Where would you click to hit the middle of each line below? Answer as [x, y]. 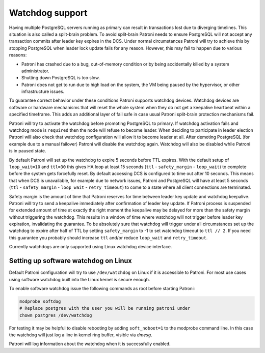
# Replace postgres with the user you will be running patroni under [105, 308]
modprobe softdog [40, 301]
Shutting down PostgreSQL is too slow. [61, 78]
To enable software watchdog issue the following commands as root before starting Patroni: [102, 288]
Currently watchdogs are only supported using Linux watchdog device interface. [91, 247]
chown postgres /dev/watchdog [56, 315]
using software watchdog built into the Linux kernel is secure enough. [79, 279]
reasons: [18, 55]
